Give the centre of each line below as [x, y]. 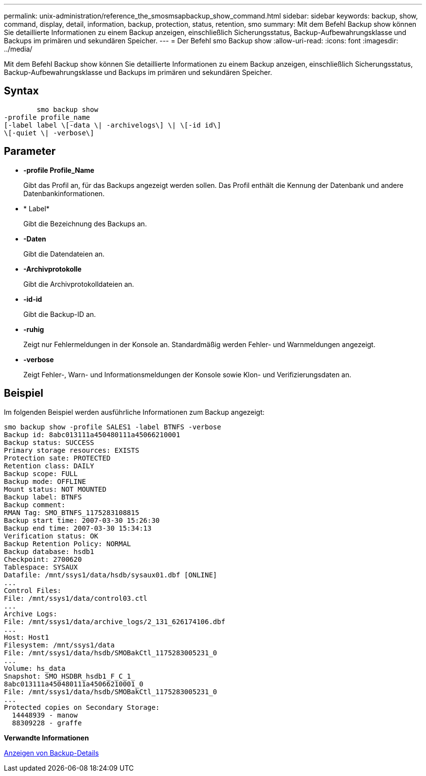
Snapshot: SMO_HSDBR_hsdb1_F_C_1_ [70, 676]
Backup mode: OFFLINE [45, 481]
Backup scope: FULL [41, 473]
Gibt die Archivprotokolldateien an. [79, 284]
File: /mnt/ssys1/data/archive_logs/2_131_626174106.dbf [115, 621]
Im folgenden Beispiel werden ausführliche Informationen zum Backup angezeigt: [134, 412]
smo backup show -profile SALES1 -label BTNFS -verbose [113, 427]
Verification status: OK [51, 536]
